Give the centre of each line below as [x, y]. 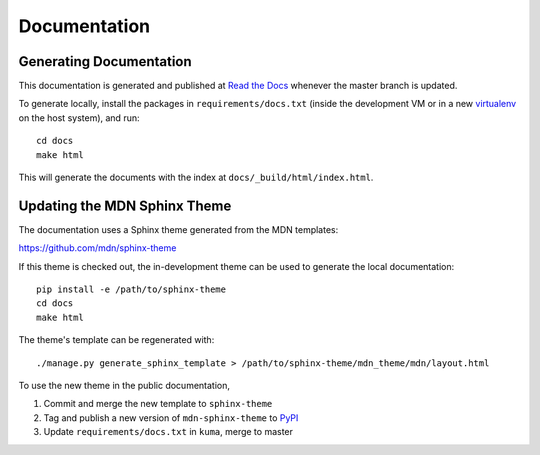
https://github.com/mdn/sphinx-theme [97, 248]
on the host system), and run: [79, 117]
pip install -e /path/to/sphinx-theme [131, 289]
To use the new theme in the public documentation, [124, 386]
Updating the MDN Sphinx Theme [125, 205]
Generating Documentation [105, 61]
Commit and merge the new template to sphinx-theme [158, 404]
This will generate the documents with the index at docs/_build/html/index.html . [196, 177]
